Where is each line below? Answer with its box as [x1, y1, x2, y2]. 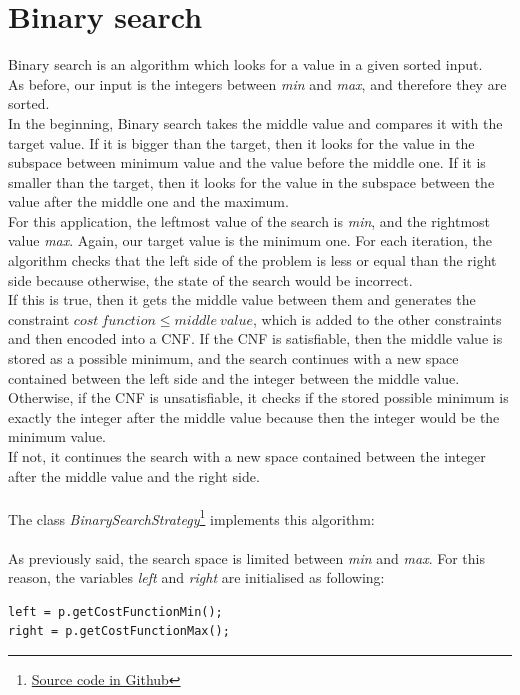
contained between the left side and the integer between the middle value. [8, 367, 460, 388]
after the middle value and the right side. [8, 465, 260, 486]
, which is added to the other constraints [253, 308, 502, 329]
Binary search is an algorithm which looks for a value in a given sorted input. [8, 54, 483, 75]
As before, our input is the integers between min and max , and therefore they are [8, 73, 507, 94]
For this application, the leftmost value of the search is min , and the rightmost [8, 210, 491, 231]
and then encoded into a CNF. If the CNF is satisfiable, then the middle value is [8, 328, 503, 349]
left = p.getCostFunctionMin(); [8, 604, 223, 619]
